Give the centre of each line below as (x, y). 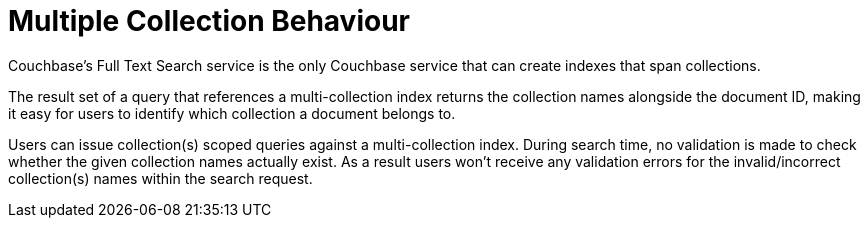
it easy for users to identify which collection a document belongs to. (232, 113)
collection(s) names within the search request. (160, 178)
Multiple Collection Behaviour (209, 21)
